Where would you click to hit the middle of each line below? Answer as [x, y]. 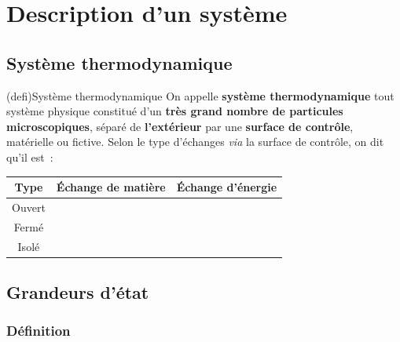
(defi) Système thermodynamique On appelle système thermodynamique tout [200, 95]
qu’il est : [30, 156]
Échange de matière [111, 187]
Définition [39, 331]
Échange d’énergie [227, 187]
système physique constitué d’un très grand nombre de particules [175, 111]
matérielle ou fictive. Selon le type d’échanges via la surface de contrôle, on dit [195, 142]
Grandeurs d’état [78, 292]
